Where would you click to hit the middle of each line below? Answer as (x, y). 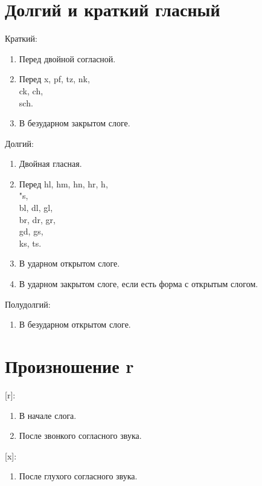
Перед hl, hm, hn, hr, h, (63, 183)
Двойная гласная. (50, 164)
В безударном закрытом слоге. (75, 123)
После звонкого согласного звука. (80, 436)
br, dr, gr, (37, 219)
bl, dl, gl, (36, 208)
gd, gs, (31, 231)
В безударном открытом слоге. (75, 324)
